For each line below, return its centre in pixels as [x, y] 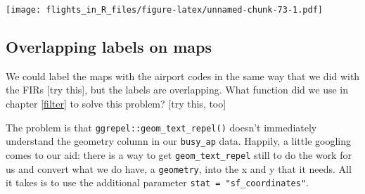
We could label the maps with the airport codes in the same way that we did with [183, 76]
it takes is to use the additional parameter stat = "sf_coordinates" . [157, 182]
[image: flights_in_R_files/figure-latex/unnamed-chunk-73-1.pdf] [165, 10]
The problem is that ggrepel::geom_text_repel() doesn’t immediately [161, 127]
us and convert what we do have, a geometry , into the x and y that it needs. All [179, 168]
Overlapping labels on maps [109, 47]
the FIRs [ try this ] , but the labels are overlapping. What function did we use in [177, 90]
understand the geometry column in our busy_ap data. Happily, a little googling [178, 141]
